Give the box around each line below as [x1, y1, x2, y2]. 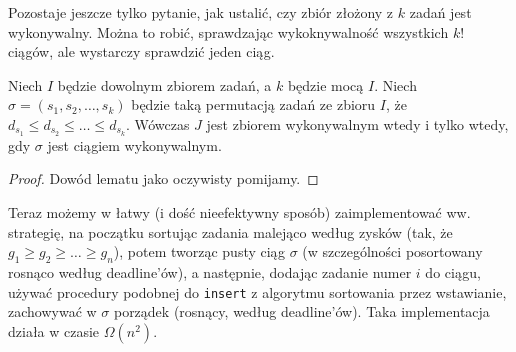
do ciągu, [425, 262, 481, 282]
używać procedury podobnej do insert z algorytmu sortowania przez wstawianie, [8, 281, 507, 302]
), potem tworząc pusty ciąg [113, 241, 286, 262]
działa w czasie [8, 320, 100, 341]
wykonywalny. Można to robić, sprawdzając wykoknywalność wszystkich [8, 21, 449, 42]
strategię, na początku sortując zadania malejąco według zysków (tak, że [8, 221, 453, 242]
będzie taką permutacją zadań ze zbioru [131, 94, 376, 115]
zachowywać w [8, 301, 97, 322]
